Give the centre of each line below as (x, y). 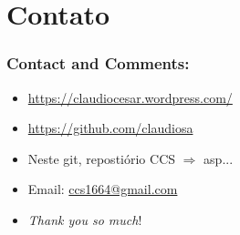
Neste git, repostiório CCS (102, 158)
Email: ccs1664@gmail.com (103, 189)
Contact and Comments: (98, 63)
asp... (219, 158)
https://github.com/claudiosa (110, 128)
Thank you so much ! (85, 219)
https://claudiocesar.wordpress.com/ (130, 97)
